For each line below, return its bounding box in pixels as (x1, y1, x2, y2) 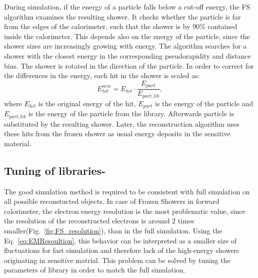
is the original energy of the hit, (38, 98, 136, 108)
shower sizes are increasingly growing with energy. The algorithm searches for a (4, 41, 247, 51)
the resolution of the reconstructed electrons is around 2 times (4, 215, 194, 226)
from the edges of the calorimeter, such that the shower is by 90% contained (4, 21, 237, 32)
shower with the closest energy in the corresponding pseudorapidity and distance (4, 50, 251, 61)
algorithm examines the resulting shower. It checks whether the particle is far (4, 11, 241, 22)
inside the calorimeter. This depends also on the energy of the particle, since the (4, 31, 250, 41)
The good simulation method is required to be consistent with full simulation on (4, 186, 250, 196)
